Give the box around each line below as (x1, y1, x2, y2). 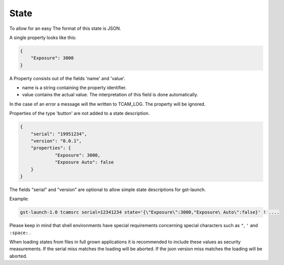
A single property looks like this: (9, 34, 77, 41)
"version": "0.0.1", (30, 138, 82, 144)
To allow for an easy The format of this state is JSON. (9, 25, 121, 31)
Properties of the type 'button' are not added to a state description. (9, 110, 150, 117)
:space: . (9, 230, 31, 236)
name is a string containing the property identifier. (22, 85, 127, 91)
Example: (9, 196, 29, 202)
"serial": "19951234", (30, 131, 87, 137)
